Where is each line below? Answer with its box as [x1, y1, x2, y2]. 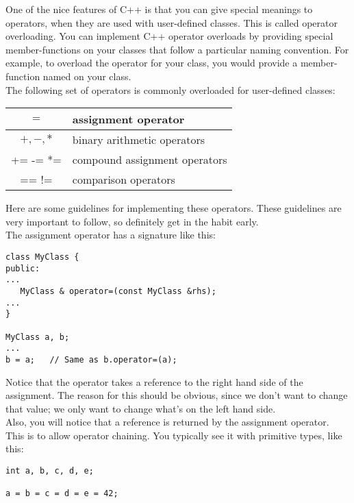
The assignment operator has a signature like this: [5, 228, 216, 242]
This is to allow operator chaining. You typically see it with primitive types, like [5, 428, 342, 442]
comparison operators [72, 171, 175, 188]
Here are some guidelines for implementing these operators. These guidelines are [5, 201, 342, 215]
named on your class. [42, 69, 131, 83]
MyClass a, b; [5, 332, 70, 342]
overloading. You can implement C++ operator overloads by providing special [5, 29, 333, 43]
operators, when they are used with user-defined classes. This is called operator [5, 15, 338, 29]
